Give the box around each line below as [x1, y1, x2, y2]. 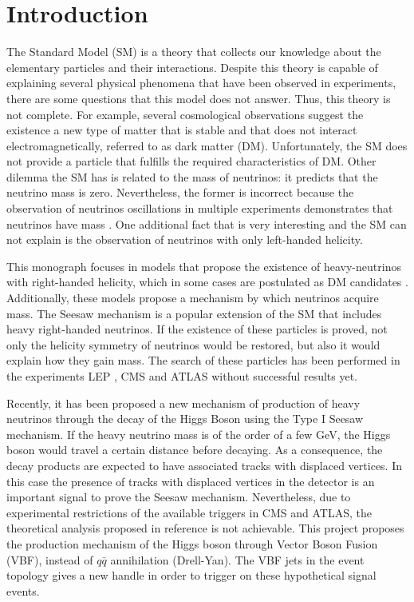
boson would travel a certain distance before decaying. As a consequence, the [6, 441, 383, 458]
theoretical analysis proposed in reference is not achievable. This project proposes [6, 520, 404, 536]
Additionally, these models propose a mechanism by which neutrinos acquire [6, 289, 379, 306]
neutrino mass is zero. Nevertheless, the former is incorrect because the [6, 184, 354, 201]
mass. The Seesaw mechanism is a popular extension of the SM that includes [6, 305, 382, 321]
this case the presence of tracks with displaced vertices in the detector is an [6, 472, 375, 489]
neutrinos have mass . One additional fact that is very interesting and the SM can [6, 215, 407, 232]
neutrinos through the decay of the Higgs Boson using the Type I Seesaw [6, 410, 364, 427]
